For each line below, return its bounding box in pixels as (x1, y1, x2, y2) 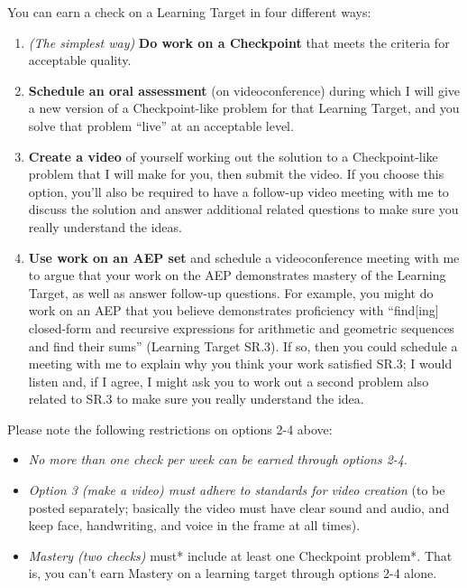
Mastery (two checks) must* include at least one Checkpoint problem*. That (28, 546, 453, 565)
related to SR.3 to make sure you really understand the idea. (28, 389, 364, 408)
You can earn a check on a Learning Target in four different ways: (7, 3, 371, 21)
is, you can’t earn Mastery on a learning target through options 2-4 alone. (28, 564, 437, 583)
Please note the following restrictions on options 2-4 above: (7, 419, 333, 438)
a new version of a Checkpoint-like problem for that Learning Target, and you (28, 98, 460, 117)
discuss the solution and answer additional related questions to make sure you (28, 200, 459, 219)
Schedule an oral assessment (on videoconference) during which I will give (28, 80, 461, 99)
